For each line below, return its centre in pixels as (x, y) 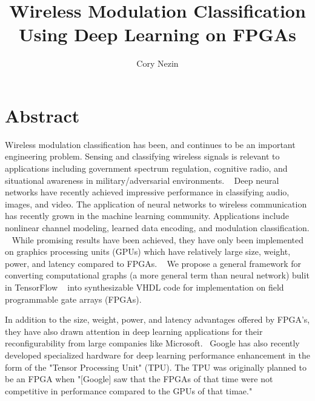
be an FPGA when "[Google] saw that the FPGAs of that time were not (139, 379)
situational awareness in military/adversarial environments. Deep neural (142, 180)
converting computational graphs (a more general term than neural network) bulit (157, 275)
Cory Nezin (157, 63)
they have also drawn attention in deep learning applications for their (134, 331)
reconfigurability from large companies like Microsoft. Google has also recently (152, 343)
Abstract (42, 115)
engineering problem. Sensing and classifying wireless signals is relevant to (142, 156)
